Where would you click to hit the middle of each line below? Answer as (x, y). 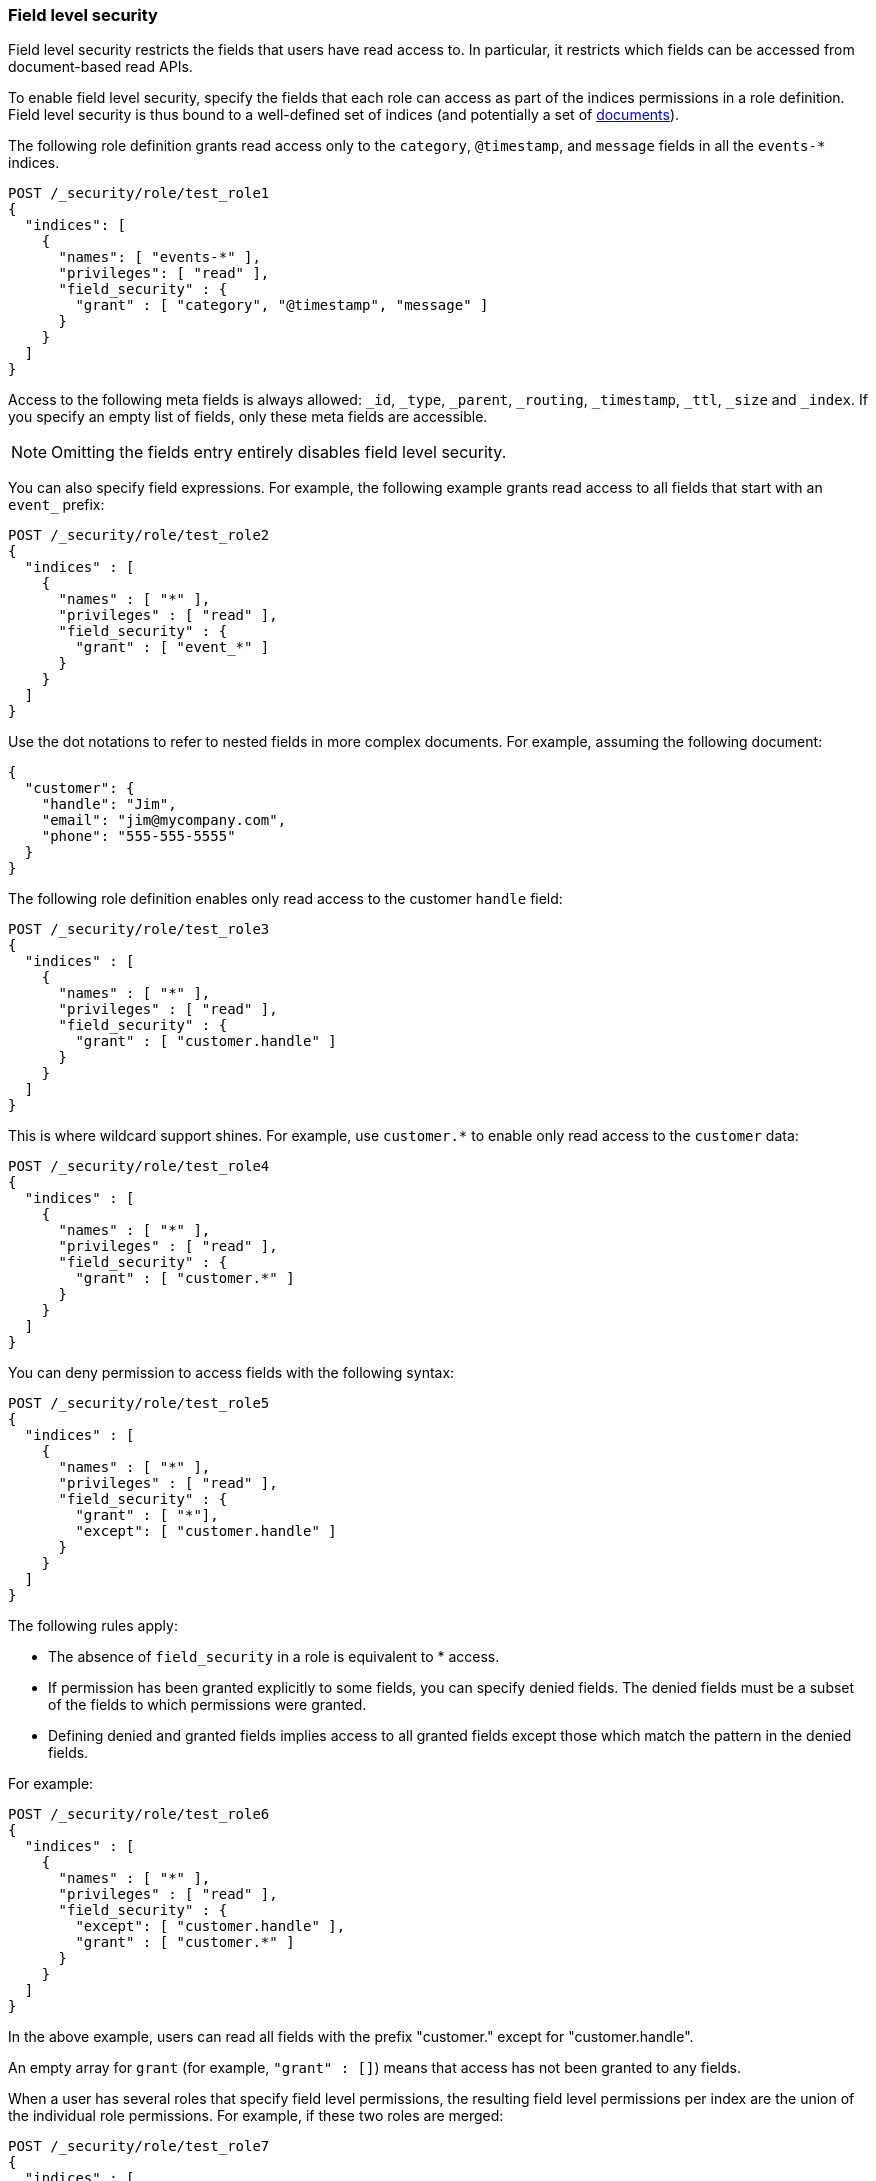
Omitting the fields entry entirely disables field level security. (279, 452)
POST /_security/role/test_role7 (139, 2146)
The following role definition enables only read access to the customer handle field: (285, 899)
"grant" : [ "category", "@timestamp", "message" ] (282, 305)
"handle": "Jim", (109, 804)
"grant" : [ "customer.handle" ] (206, 1041)
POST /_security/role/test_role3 (139, 929)
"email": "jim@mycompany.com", (164, 820)
